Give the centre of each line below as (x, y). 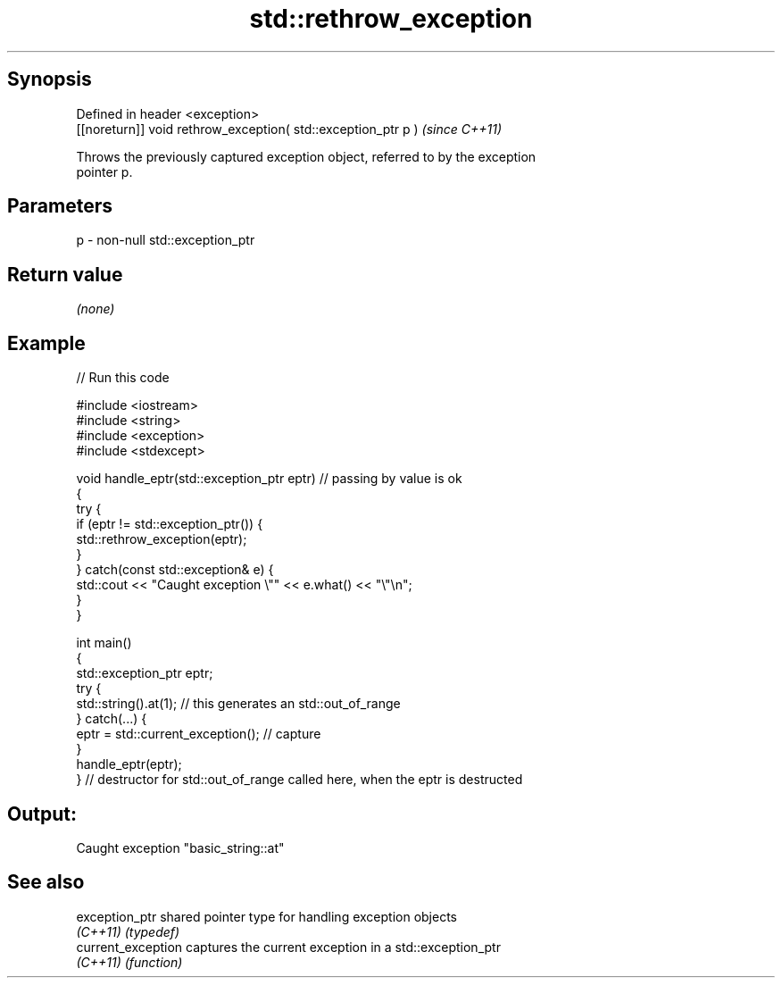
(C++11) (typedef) (128, 931)
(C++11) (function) (129, 962)
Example (46, 343)
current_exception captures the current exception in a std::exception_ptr (288, 947)
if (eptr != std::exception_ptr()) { (170, 524)
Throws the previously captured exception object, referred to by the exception (306, 156)
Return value (65, 274)
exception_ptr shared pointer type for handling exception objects (266, 916)
